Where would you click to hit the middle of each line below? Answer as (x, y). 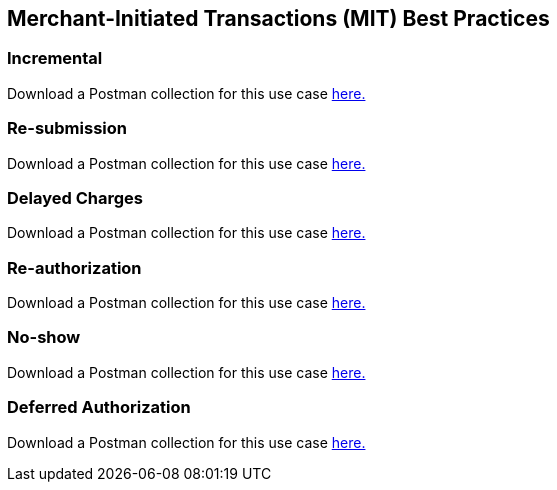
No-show (44, 337)
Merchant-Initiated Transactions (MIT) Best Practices (278, 18)
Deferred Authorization (99, 407)
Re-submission (67, 128)
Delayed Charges (75, 197)
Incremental (55, 58)
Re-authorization (74, 267)
